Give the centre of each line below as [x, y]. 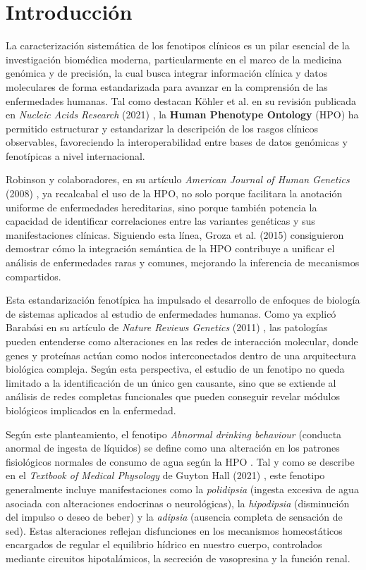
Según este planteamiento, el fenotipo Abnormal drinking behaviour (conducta [174, 434]
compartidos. [33, 276]
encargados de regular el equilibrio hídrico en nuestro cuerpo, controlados [164, 544]
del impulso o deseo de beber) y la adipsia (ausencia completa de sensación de [174, 517]
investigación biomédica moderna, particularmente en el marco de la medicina [174, 59]
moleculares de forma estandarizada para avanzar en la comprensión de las [167, 86]
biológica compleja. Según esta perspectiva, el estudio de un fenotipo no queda [175, 369]
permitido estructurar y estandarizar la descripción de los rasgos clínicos [162, 128]
